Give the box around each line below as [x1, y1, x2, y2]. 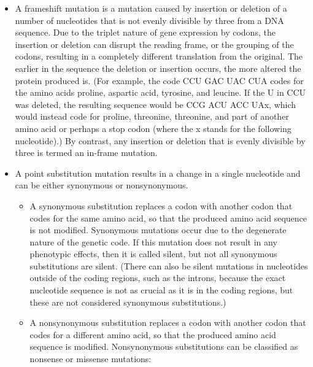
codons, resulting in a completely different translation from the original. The [15, 50, 303, 63]
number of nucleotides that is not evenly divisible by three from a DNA [15, 14, 284, 26]
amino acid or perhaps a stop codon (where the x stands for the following [15, 122, 292, 134]
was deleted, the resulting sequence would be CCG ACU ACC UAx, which [15, 98, 296, 110]
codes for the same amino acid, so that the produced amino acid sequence [29, 211, 307, 224]
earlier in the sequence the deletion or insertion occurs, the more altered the [15, 61, 301, 74]
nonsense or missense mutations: [29, 352, 152, 365]
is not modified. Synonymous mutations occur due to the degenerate [29, 223, 287, 236]
